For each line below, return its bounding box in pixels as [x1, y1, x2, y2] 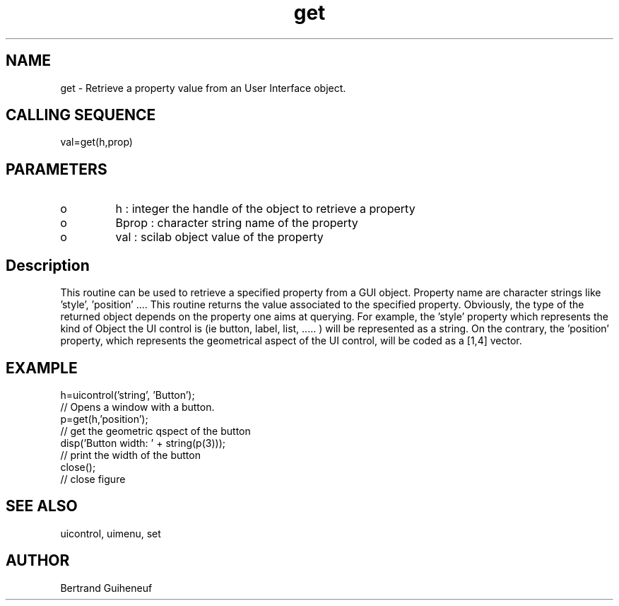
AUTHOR [6, 552, 70, 570]
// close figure [60, 472, 126, 485]
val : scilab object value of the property [115, 230, 324, 245]
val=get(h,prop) [60, 136, 133, 148]
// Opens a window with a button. [60, 400, 215, 413]
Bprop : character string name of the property [115, 216, 358, 231]
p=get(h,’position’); [60, 412, 148, 425]
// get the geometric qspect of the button [60, 424, 251, 437]
